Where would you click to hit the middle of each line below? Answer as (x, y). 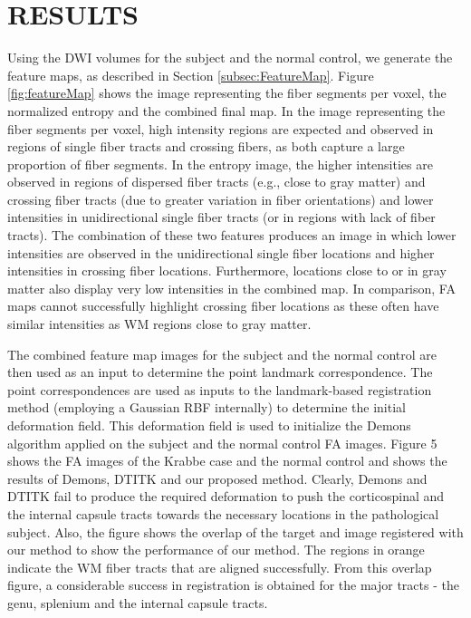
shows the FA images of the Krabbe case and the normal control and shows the (227, 461)
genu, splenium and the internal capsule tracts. (138, 602)
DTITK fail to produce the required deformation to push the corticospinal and (226, 496)
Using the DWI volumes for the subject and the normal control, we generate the (230, 58)
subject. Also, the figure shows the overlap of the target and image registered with (235, 531)
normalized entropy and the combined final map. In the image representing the (226, 110)
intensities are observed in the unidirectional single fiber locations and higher (221, 252)
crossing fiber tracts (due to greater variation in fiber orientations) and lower (221, 199)
